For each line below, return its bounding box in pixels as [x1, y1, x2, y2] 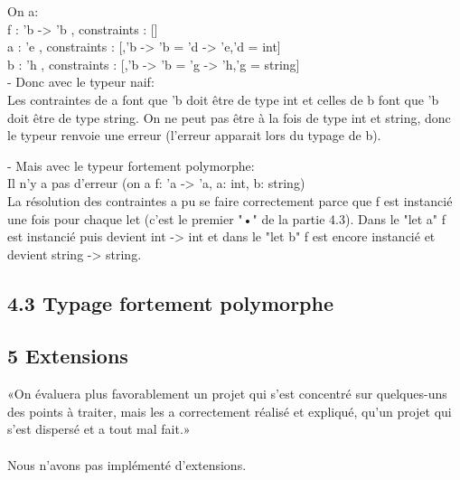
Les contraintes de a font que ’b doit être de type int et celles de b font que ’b [7, 89, 439, 108]
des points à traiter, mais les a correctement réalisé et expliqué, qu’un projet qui [7, 401, 452, 420]
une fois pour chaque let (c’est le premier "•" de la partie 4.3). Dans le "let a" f [7, 209, 446, 228]
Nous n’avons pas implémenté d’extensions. [7, 455, 247, 474]
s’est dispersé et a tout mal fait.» [7, 419, 191, 438]
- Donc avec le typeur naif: [7, 72, 155, 91]
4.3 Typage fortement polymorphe [7, 288, 333, 316]
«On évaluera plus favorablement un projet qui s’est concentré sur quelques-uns [7, 384, 447, 403]
